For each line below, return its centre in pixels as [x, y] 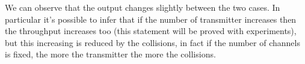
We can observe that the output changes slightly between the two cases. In [143, 7]
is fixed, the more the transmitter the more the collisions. [110, 54]
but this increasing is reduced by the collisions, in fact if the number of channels [152, 42]
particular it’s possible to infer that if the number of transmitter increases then [151, 19]
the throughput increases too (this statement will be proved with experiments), [151, 31]
